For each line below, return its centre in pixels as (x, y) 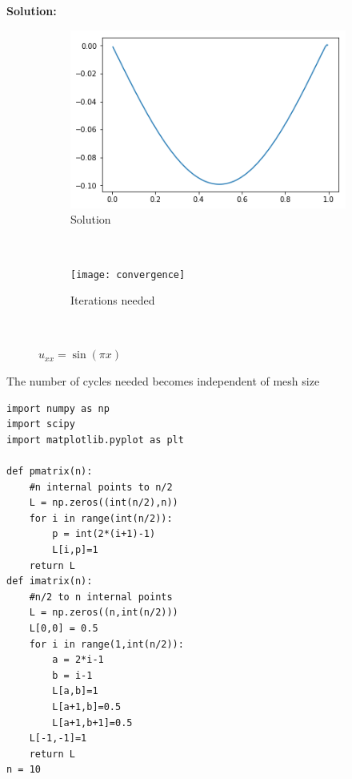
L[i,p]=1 (75, 550)
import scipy (41, 424)
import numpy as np (58, 408)
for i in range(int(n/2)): (101, 518)
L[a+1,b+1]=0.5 (92, 722)
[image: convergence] (128, 274)
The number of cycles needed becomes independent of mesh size (163, 381)
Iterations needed (113, 300)
